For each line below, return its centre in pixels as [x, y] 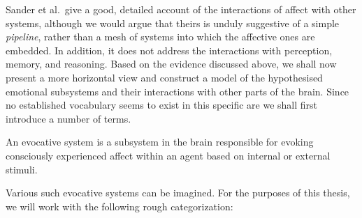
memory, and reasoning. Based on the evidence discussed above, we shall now [171, 64]
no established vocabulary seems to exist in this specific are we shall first [162, 105]
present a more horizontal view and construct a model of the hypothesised [164, 77]
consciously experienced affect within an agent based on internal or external [168, 155]
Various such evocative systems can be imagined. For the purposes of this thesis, [178, 193]
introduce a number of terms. [68, 118]
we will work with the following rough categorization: [120, 206]
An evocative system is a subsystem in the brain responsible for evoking [160, 142]
